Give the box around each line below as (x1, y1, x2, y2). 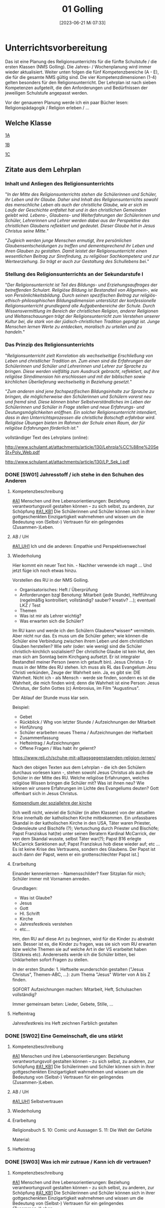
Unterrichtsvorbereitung (5, 42, 108, 53)
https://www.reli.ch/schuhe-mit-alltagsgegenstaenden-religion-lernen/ (12, 755, 156, 761)
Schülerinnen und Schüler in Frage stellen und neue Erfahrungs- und (5, 404, 145, 410)
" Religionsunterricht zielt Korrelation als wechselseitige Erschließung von (5, 352, 153, 358)
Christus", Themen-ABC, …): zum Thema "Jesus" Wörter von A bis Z (12, 972, 151, 977)
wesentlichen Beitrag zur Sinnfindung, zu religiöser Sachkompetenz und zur (5, 253, 160, 259)
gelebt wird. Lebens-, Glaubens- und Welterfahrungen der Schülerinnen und (5, 212, 160, 218)
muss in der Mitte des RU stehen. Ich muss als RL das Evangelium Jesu (12, 664, 157, 671)
